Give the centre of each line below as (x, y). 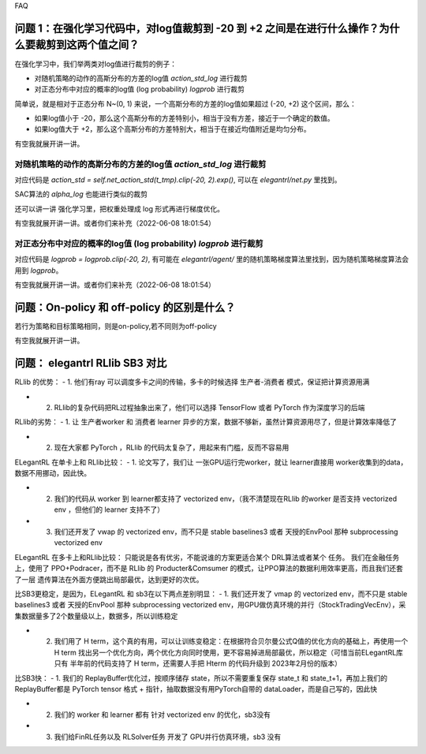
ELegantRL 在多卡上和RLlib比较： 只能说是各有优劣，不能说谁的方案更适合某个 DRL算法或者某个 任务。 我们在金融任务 (207, 557)
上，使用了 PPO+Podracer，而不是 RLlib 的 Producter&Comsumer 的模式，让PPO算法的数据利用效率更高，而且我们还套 (209, 569)
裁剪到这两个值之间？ (87, 45)
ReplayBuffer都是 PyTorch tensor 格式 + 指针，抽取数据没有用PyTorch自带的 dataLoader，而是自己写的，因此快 (196, 689)
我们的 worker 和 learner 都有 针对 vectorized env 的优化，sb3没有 (163, 715)
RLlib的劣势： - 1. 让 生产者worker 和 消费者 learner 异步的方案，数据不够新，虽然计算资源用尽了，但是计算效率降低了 (206, 422)
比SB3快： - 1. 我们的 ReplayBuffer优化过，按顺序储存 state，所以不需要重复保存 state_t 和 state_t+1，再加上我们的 (201, 677)
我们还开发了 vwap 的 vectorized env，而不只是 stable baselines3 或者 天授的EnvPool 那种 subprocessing (226, 532)
